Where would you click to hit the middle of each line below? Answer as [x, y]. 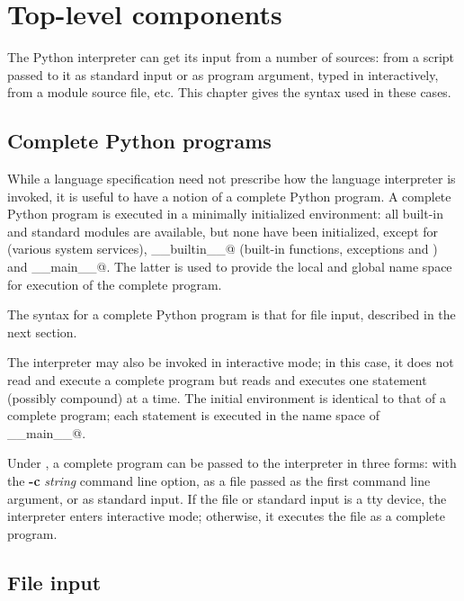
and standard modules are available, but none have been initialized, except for [223, 231]
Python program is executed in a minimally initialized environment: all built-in [226, 214]
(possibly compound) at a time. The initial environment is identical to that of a [227, 397]
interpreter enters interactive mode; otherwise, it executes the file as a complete [226, 516]
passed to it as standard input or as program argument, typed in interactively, [223, 74]
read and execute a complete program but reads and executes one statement [217, 380]
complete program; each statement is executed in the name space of [194, 415]
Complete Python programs [139, 141]
